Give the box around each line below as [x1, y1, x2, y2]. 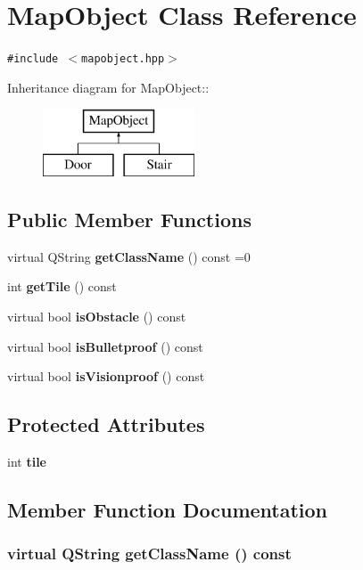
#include [7, 53, 59, 66]
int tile [7, 452, 46, 470]
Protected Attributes [7, 411, 205, 438]
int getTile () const [7, 277, 117, 296]
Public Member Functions [7, 205, 252, 232]
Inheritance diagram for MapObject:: [7, 77, 210, 96]
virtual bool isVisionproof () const [7, 367, 205, 386]
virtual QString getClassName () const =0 [7, 247, 251, 265]
